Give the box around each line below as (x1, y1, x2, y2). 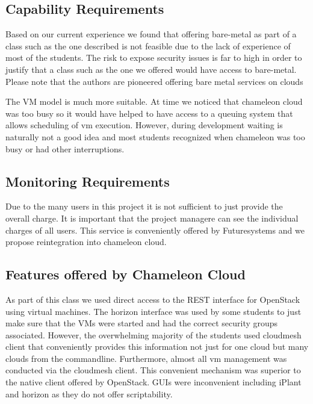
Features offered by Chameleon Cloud (5, 265, 246, 284)
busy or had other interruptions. (5, 142, 125, 155)
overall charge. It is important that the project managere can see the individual (5, 211, 299, 224)
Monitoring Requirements (5, 172, 170, 190)
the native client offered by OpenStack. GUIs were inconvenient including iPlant (5, 376, 302, 388)
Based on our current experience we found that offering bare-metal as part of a (5, 28, 297, 40)
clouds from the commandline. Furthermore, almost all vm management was (5, 352, 287, 364)
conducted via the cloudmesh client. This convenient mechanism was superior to (5, 364, 301, 376)
